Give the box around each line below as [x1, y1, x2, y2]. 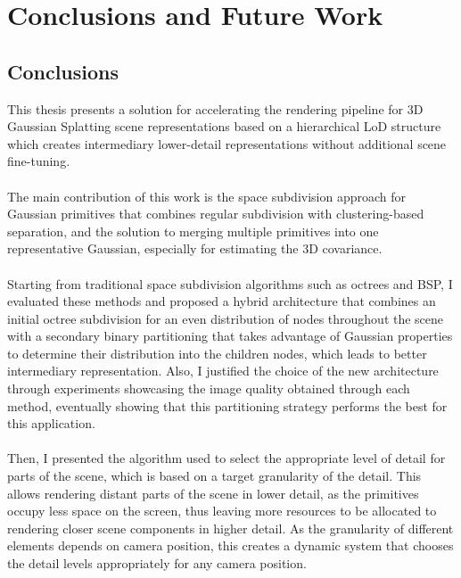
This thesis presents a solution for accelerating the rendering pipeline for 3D [7, 99, 424, 118]
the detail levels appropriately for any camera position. [7, 554, 307, 573]
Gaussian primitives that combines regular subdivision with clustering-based [7, 204, 424, 223]
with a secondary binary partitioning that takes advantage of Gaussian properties [7, 326, 453, 345]
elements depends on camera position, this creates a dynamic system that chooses [7, 536, 454, 555]
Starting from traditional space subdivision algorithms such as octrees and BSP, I [7, 274, 453, 293]
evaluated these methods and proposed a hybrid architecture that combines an [7, 292, 436, 310]
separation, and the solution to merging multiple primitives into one [7, 221, 379, 240]
